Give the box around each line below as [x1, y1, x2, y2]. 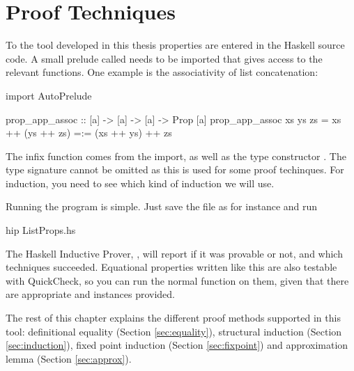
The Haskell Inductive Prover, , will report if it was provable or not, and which [6, 246, 343, 260]
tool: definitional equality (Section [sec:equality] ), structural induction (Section [6, 324, 342, 338]
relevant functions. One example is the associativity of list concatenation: [6, 65, 318, 79]
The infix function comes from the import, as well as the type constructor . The [6, 148, 346, 163]
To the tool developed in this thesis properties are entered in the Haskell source [6, 38, 345, 52]
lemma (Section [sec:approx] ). [6, 351, 132, 365]
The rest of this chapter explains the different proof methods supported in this [6, 310, 341, 325]
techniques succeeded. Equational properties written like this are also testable [6, 260, 337, 274]
